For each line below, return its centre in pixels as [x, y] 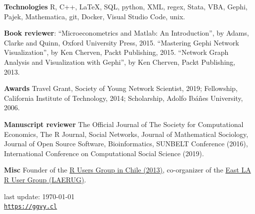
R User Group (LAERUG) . [45, 179]
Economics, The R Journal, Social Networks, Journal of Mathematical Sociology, [126, 134]
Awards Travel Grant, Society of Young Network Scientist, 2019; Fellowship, [121, 88]
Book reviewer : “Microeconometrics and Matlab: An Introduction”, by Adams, [127, 33]
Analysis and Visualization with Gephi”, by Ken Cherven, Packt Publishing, [120, 62]
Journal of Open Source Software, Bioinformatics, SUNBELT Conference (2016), [126, 144]
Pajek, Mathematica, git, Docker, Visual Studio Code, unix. [95, 16]
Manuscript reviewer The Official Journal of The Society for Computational [124, 124]
